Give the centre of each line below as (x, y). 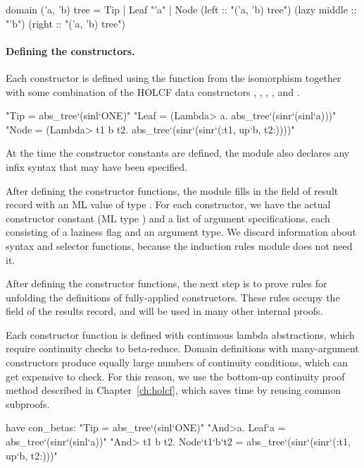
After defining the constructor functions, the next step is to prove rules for (167, 283)
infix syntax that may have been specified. (96, 166)
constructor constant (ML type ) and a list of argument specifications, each (168, 218)
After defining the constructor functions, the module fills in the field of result (172, 190)
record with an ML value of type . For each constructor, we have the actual (168, 204)
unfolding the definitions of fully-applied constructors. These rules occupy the (173, 297)
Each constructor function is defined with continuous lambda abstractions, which (180, 334)
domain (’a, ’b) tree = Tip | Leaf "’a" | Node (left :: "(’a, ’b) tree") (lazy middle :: (181, 9)
